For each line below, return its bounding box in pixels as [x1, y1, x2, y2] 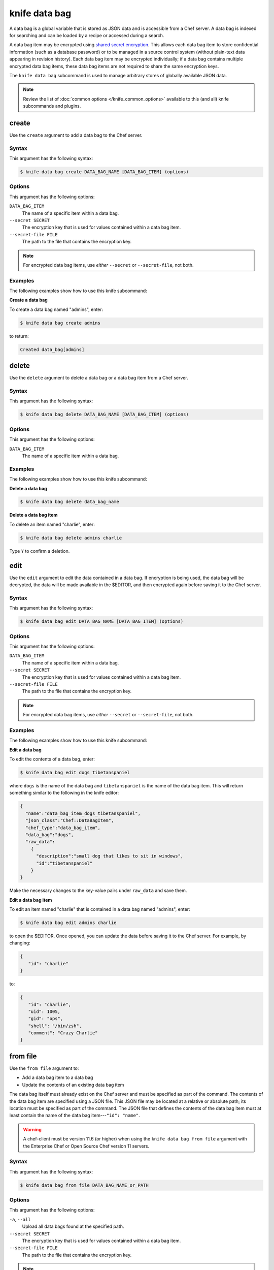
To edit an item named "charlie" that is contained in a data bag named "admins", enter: [9, 906, 190, 912]
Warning [23, 1126, 42, 1132]
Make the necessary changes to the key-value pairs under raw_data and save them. [9, 887, 187, 894]
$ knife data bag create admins [20, 320, 101, 326]
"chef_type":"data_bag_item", [25, 824, 101, 831]
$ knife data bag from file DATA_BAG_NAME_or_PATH [20, 1182, 149, 1188]
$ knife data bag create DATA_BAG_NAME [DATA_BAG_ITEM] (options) [20, 169, 189, 175]
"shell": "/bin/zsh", [28, 1023, 82, 1029]
